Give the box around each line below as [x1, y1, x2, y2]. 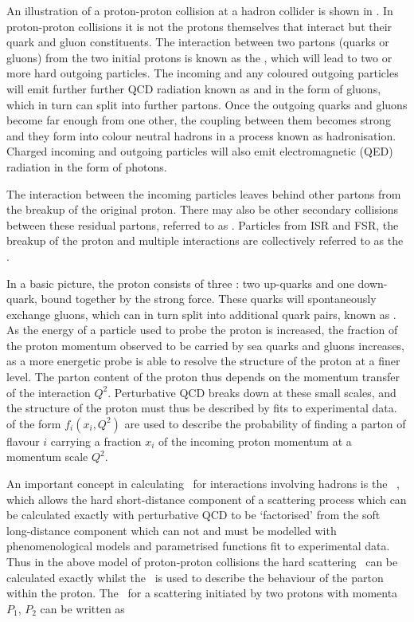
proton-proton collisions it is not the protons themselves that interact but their [6, 18, 393, 34]
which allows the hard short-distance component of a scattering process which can [6, 490, 407, 507]
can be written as [40, 600, 125, 616]
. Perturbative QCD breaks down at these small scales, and [107, 384, 396, 400]
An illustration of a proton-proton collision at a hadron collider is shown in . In [6, 2, 393, 18]
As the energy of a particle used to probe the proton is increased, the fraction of [6, 321, 398, 338]
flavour [6, 432, 40, 449]
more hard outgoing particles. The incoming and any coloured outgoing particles [6, 65, 399, 81]
